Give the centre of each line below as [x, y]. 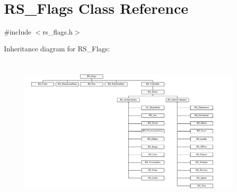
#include [18, 32]
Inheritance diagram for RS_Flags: [57, 48]
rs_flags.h [58, 32]
